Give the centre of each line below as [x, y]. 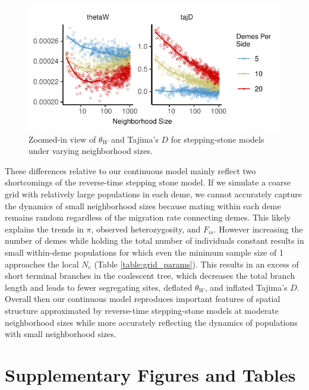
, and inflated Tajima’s [246, 287]
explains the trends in [44, 229]
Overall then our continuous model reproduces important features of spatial [143, 299]
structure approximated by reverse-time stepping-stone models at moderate [142, 310]
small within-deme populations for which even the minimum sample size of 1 [144, 252]
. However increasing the [258, 229]
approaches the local [42, 264]
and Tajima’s [135, 139]
